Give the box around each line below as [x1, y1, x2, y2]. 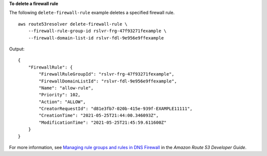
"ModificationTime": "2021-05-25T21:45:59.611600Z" [39, 119, 167, 125]
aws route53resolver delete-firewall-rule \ [18, 21, 128, 27]
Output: [9, 46, 25, 52]
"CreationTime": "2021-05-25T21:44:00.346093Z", [39, 113, 159, 118]
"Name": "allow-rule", [39, 85, 94, 91]
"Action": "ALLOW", [39, 99, 86, 105]
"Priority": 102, [39, 92, 81, 98]
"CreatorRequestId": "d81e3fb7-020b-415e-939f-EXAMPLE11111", [39, 106, 193, 112]
